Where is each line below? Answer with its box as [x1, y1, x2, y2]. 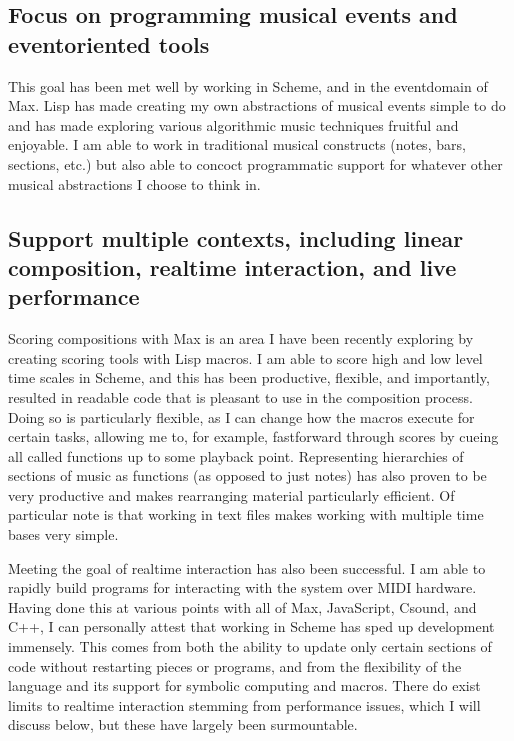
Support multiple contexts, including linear [8, 222, 464, 253]
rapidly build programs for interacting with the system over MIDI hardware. [8, 577, 477, 598]
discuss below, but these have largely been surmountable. [8, 714, 358, 735]
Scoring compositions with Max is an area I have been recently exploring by [8, 328, 474, 349]
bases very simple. [8, 524, 119, 545]
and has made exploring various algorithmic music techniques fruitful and [8, 114, 459, 135]
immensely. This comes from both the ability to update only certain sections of [8, 636, 492, 657]
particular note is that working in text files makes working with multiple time [8, 504, 484, 525]
